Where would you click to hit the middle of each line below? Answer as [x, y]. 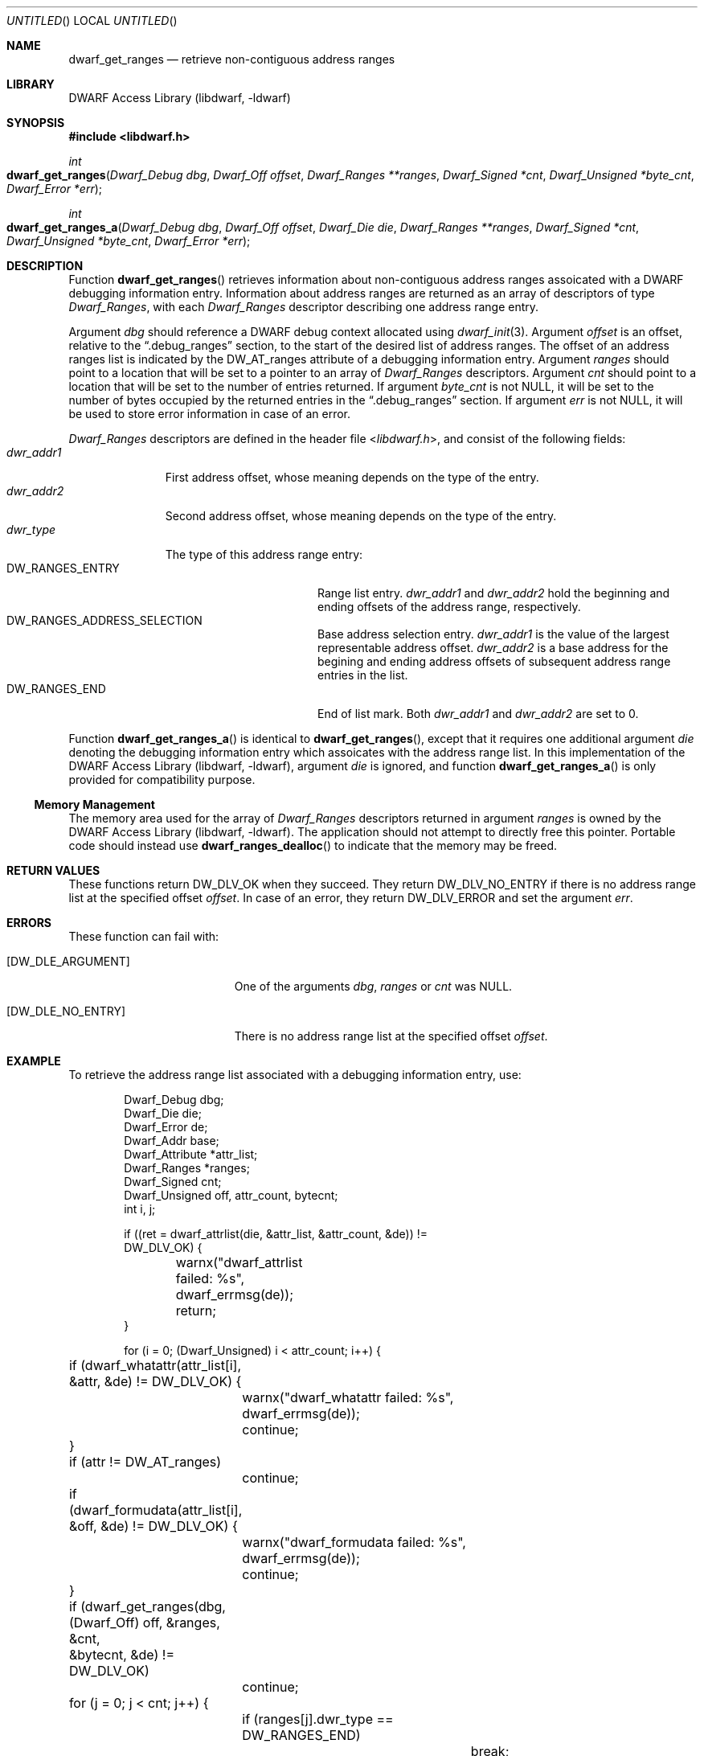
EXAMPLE [34, 1061]
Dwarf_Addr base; [172, 1141]
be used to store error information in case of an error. [210, 414]
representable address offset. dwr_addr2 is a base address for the [493, 648]
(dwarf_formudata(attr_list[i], [156, 1510]
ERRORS [29, 923]
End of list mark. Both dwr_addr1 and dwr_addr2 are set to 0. [478, 714]
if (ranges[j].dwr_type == [318, 1719]
